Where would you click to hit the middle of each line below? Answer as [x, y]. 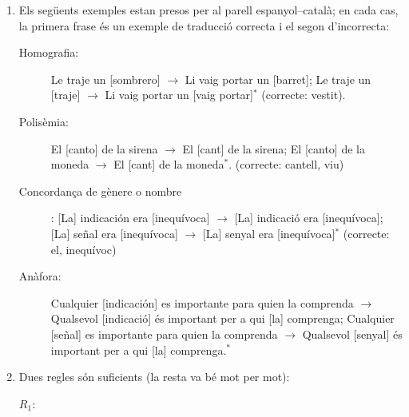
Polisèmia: [44, 121]
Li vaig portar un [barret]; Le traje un [278, 79]
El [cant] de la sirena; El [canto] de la [274, 148]
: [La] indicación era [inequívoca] [130, 218]
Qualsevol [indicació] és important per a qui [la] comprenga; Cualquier [222, 318]
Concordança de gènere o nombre [100, 191]
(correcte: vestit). [304, 95]
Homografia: [49, 52]
